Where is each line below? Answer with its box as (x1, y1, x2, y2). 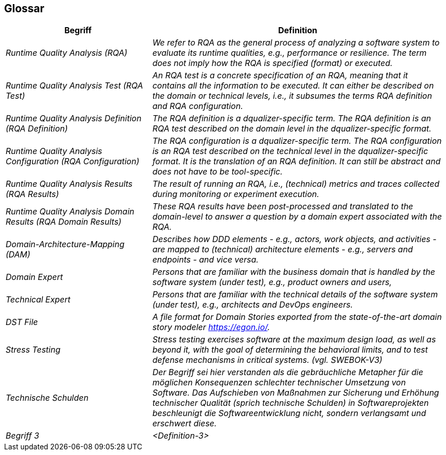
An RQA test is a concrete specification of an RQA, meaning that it (152, 70, 408, 81)
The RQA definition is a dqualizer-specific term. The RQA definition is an (152, 113, 431, 124)
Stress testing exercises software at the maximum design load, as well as (152, 334, 436, 345)
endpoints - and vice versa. (152, 254, 259, 265)
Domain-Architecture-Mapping (6, 239, 125, 250)
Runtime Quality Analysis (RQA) (6, 48, 128, 58)
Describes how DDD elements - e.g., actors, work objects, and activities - (152, 234, 437, 245)
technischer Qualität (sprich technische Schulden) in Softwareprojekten (152, 398, 429, 408)
